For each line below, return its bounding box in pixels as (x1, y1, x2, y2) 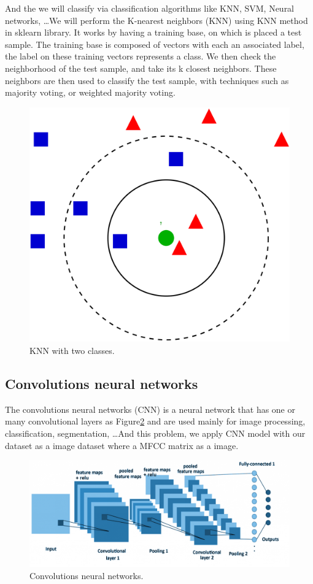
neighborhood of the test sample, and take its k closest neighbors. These (5, 61, 277, 74)
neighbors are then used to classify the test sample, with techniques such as (5, 74, 289, 86)
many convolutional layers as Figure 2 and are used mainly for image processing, (5, 415, 306, 428)
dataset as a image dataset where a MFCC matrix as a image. (5, 439, 239, 451)
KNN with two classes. (29, 344, 115, 356)
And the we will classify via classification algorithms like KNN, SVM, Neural (5, 2, 295, 14)
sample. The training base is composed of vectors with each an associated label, (5, 37, 304, 50)
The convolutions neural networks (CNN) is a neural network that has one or (5, 402, 295, 415)
